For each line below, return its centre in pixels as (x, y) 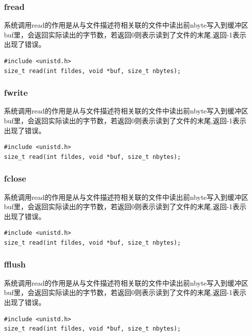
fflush (15, 264)
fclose (15, 178)
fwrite (16, 93)
